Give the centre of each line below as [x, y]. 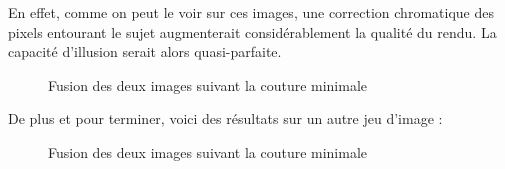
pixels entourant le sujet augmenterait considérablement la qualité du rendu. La [252, 31]
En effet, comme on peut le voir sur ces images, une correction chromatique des [251, 12]
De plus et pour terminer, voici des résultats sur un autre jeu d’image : [225, 118]
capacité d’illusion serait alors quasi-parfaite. [145, 51]
